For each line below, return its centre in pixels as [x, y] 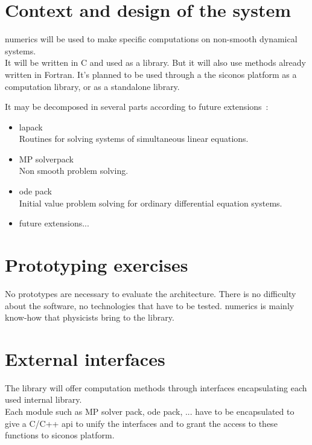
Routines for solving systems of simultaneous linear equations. [134, 139]
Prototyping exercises [97, 265]
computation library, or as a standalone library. [92, 86]
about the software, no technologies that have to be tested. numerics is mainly [150, 305]
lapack [31, 126]
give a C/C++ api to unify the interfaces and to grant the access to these [141, 423]
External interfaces [85, 358]
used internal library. [43, 399]
